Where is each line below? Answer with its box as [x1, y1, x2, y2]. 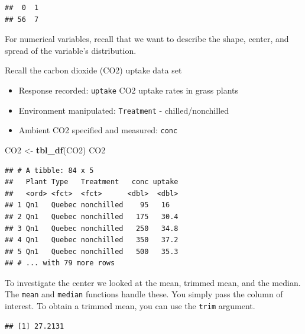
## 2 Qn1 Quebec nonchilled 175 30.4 [5, 212, 179, 221]
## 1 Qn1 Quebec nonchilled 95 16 [5, 201, 170, 210]
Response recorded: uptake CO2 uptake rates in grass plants [18, 83, 238, 96]
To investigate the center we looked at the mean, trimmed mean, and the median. [5, 276, 301, 288]
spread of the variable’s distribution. [5, 44, 137, 56]
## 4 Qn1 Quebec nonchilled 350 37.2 [5, 236, 179, 245]
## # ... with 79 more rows [5, 259, 115, 268]
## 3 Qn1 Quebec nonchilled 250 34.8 [5, 224, 179, 233]
